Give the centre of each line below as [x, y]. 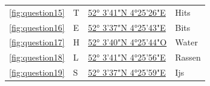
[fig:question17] [37, 42]
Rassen [188, 57]
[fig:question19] [37, 72]
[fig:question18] [37, 57]
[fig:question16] [37, 27]
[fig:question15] [37, 12]
